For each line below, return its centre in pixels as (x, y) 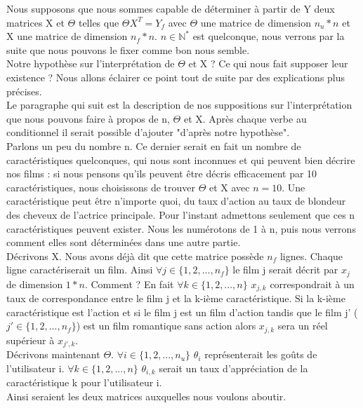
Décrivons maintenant (53, 354)
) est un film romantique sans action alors (166, 326)
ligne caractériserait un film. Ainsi (80, 270)
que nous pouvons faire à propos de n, (88, 118)
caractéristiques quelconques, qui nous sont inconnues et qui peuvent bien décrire (181, 159)
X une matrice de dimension (67, 36)
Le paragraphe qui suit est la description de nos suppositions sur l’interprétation (179, 105)
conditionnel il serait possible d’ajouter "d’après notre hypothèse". (148, 132)
